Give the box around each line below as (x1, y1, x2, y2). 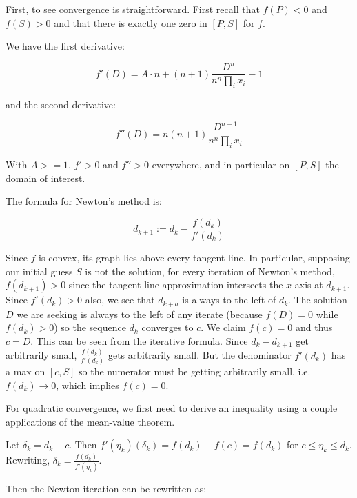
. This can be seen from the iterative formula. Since (30, 333, 248, 348)
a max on (6, 363, 45, 378)
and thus (296, 320, 333, 335)
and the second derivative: (6, 97, 116, 112)
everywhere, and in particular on (152, 157, 290, 172)
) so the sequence (54, 320, 126, 335)
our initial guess (6, 263, 73, 278)
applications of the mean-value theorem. (6, 414, 175, 428)
